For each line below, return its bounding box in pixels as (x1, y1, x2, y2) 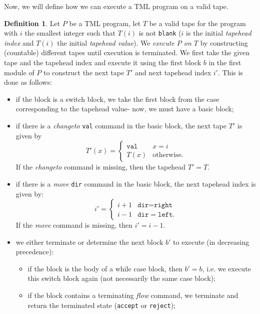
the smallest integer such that (24, 28, 115, 38)
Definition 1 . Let (4, 18, 60, 28)
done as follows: (4, 77, 52, 87)
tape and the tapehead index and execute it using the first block (4, 57, 201, 68)
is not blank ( (138, 28, 181, 38)
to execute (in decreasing (173, 236, 249, 247)
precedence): (15, 246, 54, 257)
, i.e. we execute (202, 263, 251, 273)
